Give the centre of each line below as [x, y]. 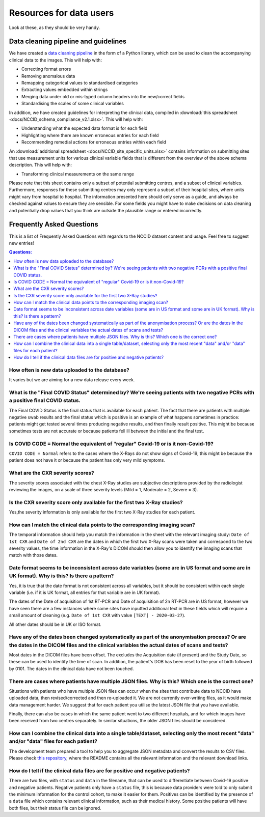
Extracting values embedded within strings [65, 90]
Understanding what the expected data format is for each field [84, 128]
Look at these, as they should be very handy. [54, 28]
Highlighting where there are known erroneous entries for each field [90, 135]
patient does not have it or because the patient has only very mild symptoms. [87, 460]
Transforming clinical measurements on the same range [78, 174]
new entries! [22, 243]
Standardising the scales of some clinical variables [73, 104]
